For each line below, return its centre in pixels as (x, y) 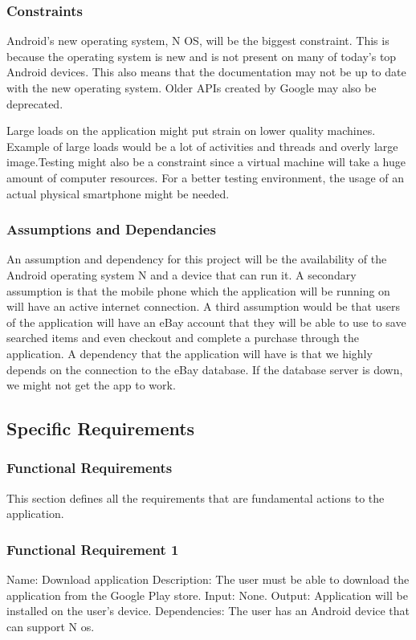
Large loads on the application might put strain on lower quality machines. (191, 130)
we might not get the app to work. (91, 385)
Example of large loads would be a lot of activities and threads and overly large (202, 146)
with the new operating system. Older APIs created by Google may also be (192, 88)
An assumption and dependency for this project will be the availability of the (197, 259)
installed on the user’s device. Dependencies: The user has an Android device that (208, 611)
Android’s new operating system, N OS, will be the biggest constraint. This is (198, 41)
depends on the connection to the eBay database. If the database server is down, (205, 369)
